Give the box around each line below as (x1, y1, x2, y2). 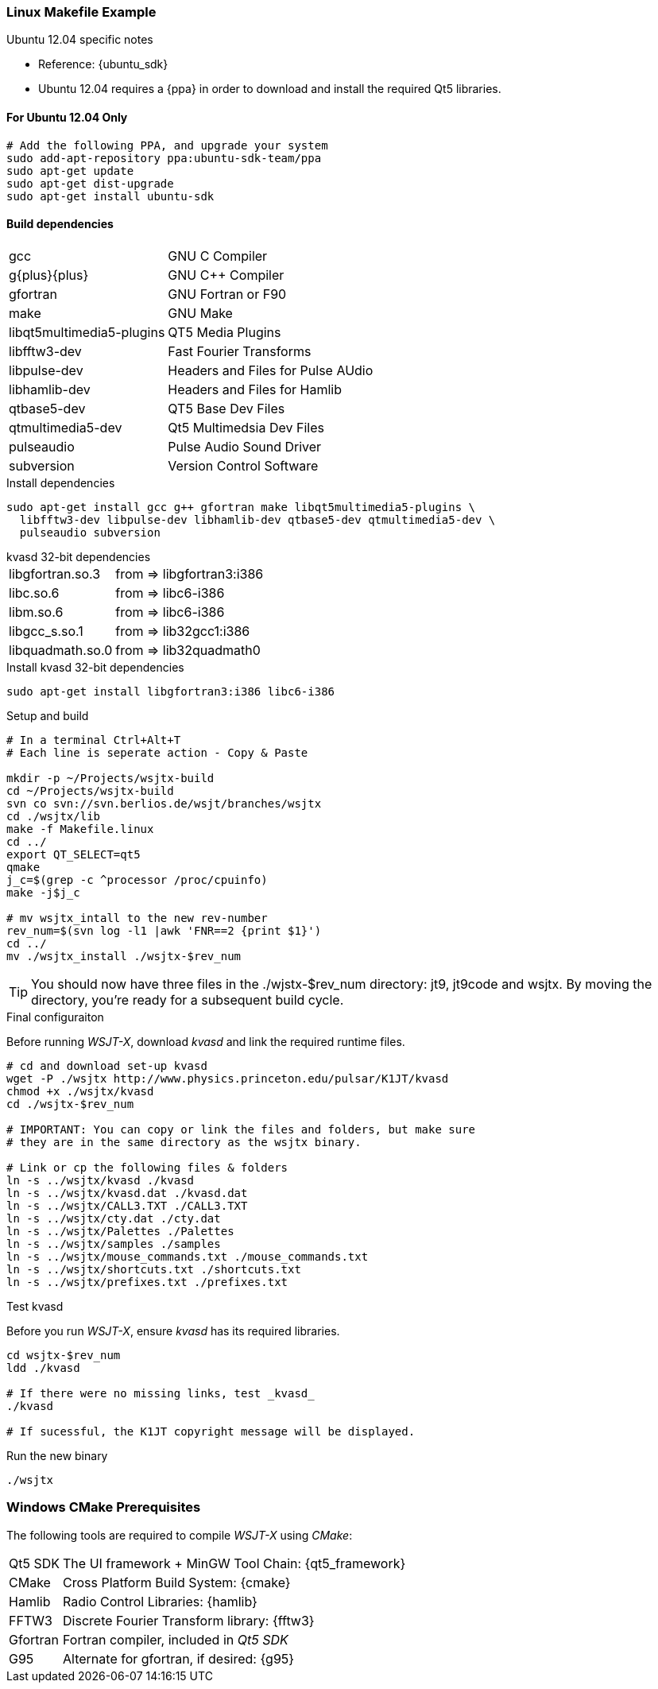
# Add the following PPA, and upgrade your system (6, 138, 328, 152)
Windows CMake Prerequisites (6, 1499, 201, 1516)
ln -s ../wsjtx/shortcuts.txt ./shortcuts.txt (6, 1262, 301, 1276)
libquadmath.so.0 (9, 641, 113, 658)
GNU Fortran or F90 (168, 285, 287, 302)
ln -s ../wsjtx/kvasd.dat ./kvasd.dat (6, 1186, 248, 1199)
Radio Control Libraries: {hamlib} (63, 1593, 257, 1610)
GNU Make (168, 304, 233, 321)
